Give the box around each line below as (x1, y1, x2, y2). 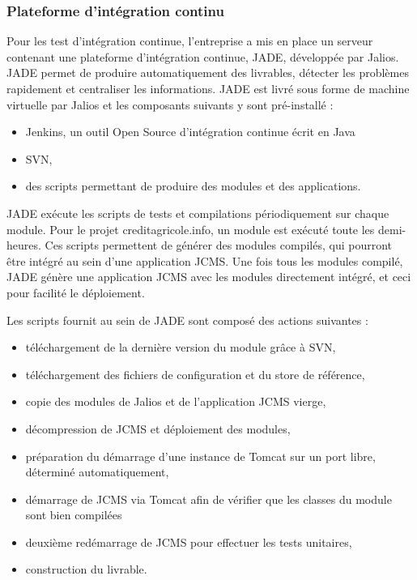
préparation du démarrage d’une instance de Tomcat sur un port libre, (25, 447, 376, 464)
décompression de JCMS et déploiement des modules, (25, 420, 291, 437)
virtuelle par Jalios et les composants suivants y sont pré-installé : (6, 96, 334, 113)
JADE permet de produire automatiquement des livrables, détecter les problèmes (6, 64, 409, 81)
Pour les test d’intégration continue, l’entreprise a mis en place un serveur (6, 32, 373, 49)
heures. (6, 237, 41, 254)
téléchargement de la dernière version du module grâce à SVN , (25, 339, 336, 356)
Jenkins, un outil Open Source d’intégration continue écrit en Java (25, 123, 355, 140)
